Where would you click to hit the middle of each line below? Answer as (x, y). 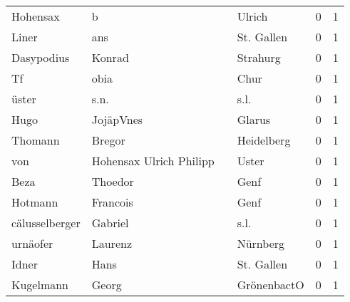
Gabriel (110, 223)
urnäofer (32, 243)
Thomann (36, 140)
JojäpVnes (117, 119)
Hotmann (35, 202)
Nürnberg (261, 243)
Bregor (108, 140)
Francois (112, 202)
